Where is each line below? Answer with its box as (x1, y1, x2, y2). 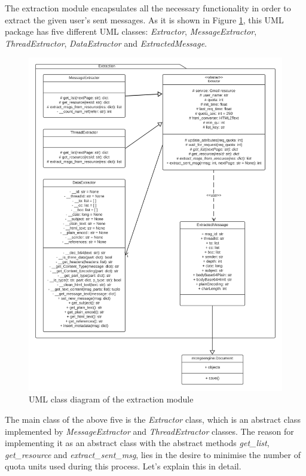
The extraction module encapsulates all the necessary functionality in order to (5, 2, 291, 14)
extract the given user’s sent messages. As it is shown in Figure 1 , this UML (5, 13, 284, 26)
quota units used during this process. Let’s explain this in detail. (5, 460, 241, 472)
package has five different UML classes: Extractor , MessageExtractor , (5, 25, 257, 38)
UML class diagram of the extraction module (29, 393, 194, 405)
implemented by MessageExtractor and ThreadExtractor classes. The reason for (5, 425, 294, 437)
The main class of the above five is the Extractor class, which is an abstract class (5, 413, 301, 425)
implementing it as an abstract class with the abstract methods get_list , (5, 437, 270, 449)
